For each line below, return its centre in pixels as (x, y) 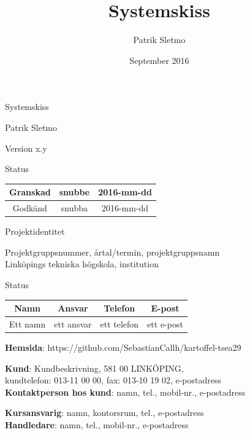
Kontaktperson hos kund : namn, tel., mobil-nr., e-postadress (125, 392)
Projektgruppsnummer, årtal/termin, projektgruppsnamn (112, 252)
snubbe (74, 192)
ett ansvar (73, 323)
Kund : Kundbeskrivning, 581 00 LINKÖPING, (94, 368)
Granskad (30, 192)
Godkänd (30, 208)
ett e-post (165, 323)
